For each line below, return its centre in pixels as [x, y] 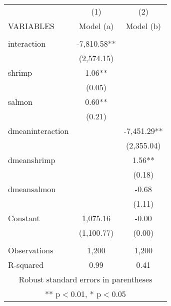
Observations [31, 250]
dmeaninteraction [38, 131]
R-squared [26, 265]
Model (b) [143, 26]
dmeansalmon [32, 189]
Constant [24, 218]
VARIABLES [31, 26]
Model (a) [96, 26]
